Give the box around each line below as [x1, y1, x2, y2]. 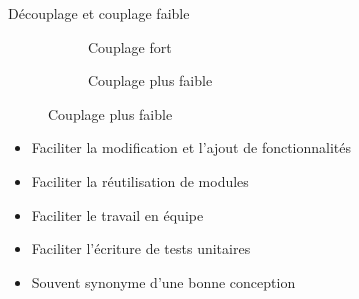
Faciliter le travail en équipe [31, 204, 204, 225]
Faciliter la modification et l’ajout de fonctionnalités [31, 137, 352, 158]
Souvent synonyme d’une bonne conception [31, 271, 296, 292]
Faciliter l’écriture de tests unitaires [31, 238, 251, 259]
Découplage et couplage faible [8, 3, 190, 23]
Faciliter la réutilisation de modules [31, 170, 249, 191]
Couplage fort [88, 36, 172, 57]
